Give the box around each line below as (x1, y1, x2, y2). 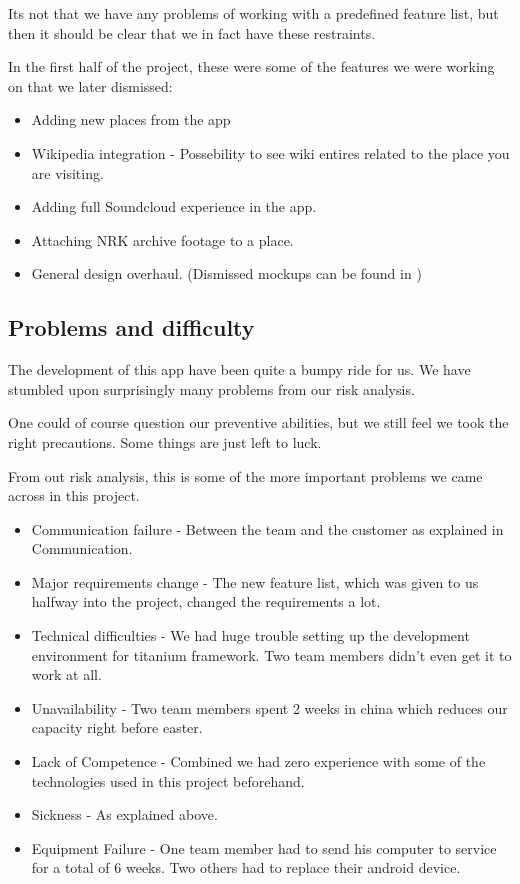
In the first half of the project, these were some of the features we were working (8, 56, 495, 77)
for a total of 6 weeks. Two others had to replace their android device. (31, 857, 461, 878)
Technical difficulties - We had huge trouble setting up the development (31, 625, 470, 646)
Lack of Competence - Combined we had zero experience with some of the (31, 751, 486, 772)
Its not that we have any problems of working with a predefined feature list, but (8, 3, 499, 23)
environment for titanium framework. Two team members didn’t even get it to (31, 644, 512, 665)
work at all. (31, 664, 102, 685)
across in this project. (8, 485, 140, 506)
